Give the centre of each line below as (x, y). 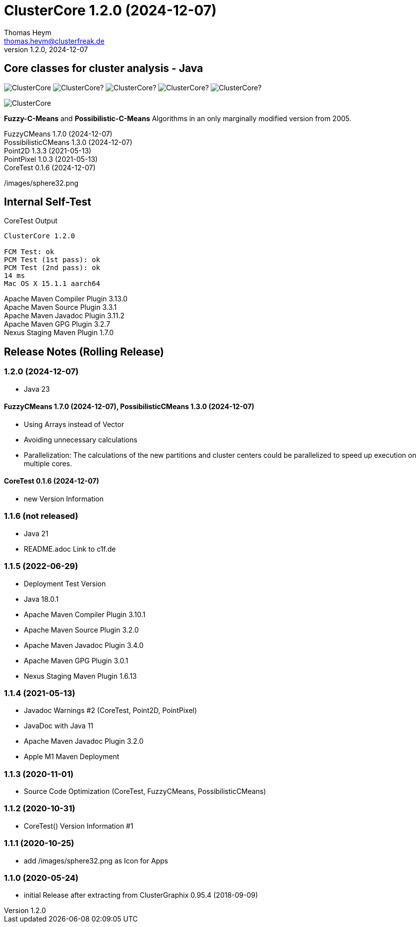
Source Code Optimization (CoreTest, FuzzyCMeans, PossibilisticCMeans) (145, 791)
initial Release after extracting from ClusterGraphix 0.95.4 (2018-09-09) (141, 895)
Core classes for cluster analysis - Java (104, 69)
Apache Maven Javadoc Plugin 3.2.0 (84, 741)
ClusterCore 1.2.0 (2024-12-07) (110, 10)
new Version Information (64, 499)
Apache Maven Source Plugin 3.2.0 (81, 630)
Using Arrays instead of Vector (74, 424)
